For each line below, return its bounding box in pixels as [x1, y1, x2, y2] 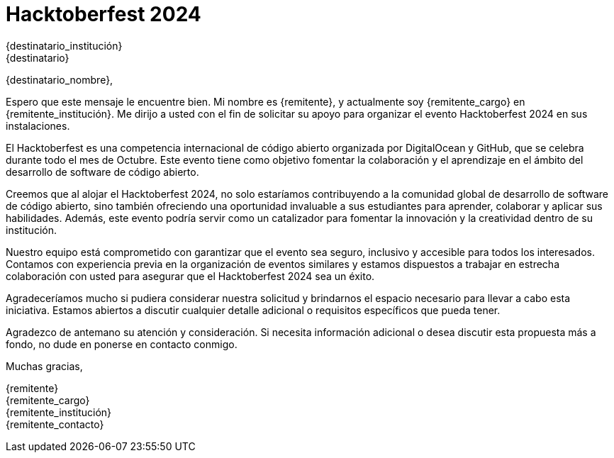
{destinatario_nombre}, [6, 73, 113, 86]
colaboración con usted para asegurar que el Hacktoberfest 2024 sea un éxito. [6, 269, 375, 282]
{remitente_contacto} [6, 418, 104, 430]
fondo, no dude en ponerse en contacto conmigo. [6, 337, 238, 350]
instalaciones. [6, 119, 70, 132]
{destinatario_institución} [6, 39, 123, 52]
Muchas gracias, [6, 359, 83, 372]
